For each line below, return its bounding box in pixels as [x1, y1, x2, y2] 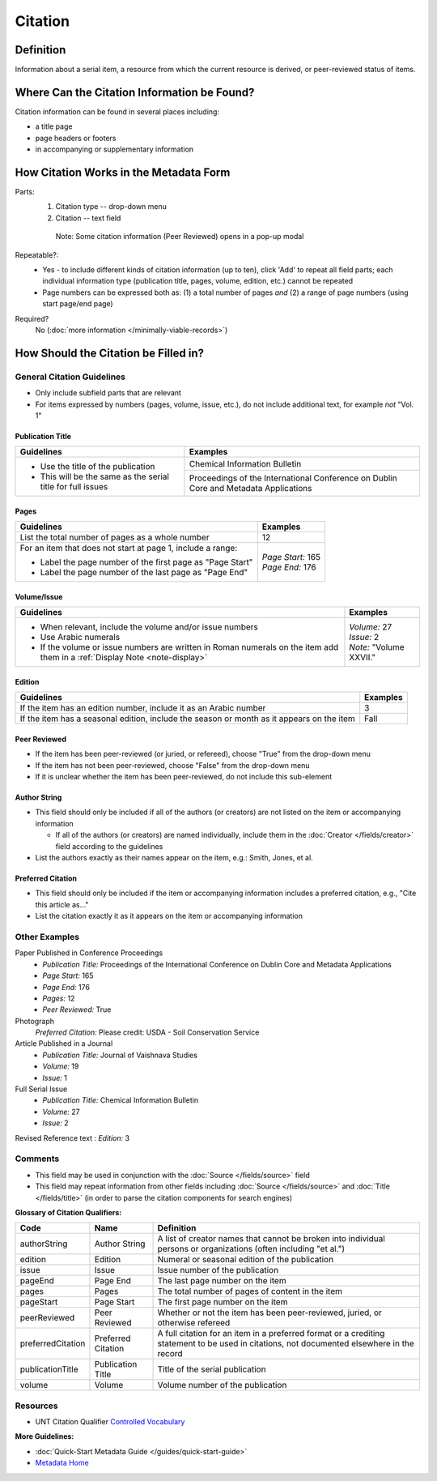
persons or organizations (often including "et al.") [157, 1244, 346, 1255]
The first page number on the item [157, 1296, 288, 1308]
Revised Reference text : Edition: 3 [15, 1133, 129, 1142]
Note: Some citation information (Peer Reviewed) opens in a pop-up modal [55, 232, 304, 241]
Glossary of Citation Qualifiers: [15, 1207, 122, 1217]
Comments [15, 1153, 60, 1164]
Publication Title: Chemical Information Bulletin [42, 1095, 198, 1105]
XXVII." [349, 652, 376, 664]
